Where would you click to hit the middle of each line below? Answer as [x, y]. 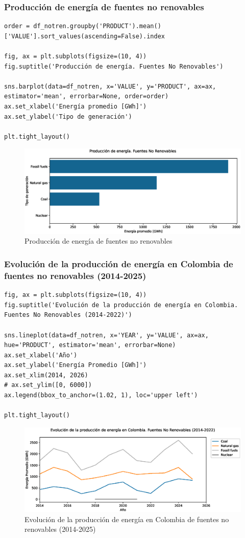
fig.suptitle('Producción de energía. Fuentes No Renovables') [114, 66]
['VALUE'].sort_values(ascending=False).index [84, 36]
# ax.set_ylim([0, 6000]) [48, 385]
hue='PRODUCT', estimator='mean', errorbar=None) [90, 345]
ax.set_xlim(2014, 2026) [46, 375]
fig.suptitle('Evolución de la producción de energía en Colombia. [121, 305]
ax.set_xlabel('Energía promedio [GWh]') [76, 106]
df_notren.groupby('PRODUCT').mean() [97, 26]
